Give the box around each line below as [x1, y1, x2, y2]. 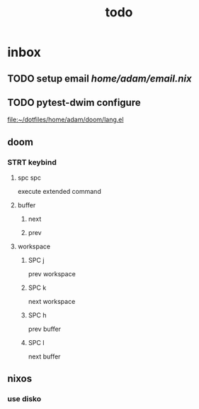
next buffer [28, 352, 61, 361]
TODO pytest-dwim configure [7, 97, 141, 109]
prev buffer [28, 325, 62, 334]
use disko [7, 394, 42, 404]
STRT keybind [7, 157, 57, 167]
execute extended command [17, 187, 101, 196]
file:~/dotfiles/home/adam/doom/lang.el [7, 115, 124, 124]
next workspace [28, 298, 76, 306]
